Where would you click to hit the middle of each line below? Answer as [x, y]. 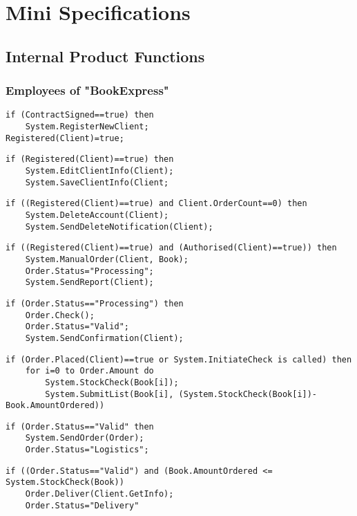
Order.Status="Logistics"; [87, 450]
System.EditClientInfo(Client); [99, 171]
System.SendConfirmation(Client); [104, 338]
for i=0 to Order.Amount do [89, 371]
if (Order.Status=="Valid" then [80, 426]
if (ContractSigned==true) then [80, 115]
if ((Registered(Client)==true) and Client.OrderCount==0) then [156, 204]
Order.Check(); [60, 315]
